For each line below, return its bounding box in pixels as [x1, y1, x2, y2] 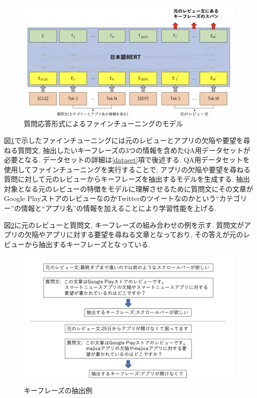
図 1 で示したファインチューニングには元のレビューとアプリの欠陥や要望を [4, 135, 243, 145]
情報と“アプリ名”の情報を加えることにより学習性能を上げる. [21, 203, 217, 213]
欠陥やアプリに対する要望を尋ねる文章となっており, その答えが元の [24, 229, 244, 240]
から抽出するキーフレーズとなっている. [24, 239, 151, 249]
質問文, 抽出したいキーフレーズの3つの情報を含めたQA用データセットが [17, 145, 251, 155]
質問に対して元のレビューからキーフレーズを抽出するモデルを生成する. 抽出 [4, 174, 250, 184]
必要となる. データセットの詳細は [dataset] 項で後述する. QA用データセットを [4, 154, 250, 165]
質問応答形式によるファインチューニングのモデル [24, 118, 183, 129]
